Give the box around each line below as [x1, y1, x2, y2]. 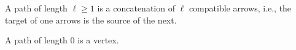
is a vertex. [77, 34, 119, 46]
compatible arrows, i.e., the [189, 2, 292, 14]
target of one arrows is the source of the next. [5, 13, 177, 26]
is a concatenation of [97, 2, 175, 14]
